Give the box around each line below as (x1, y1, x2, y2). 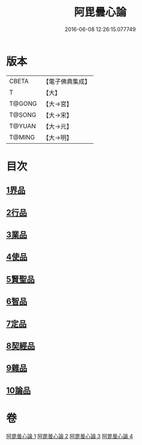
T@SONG (9, 110, 37, 119)
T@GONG (9, 99, 37, 108)
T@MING (9, 133, 35, 141)
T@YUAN (9, 122, 36, 130)
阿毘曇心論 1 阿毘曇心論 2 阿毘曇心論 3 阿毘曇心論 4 (6, 432, 133, 440)
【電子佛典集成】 (42, 77, 91, 86)
